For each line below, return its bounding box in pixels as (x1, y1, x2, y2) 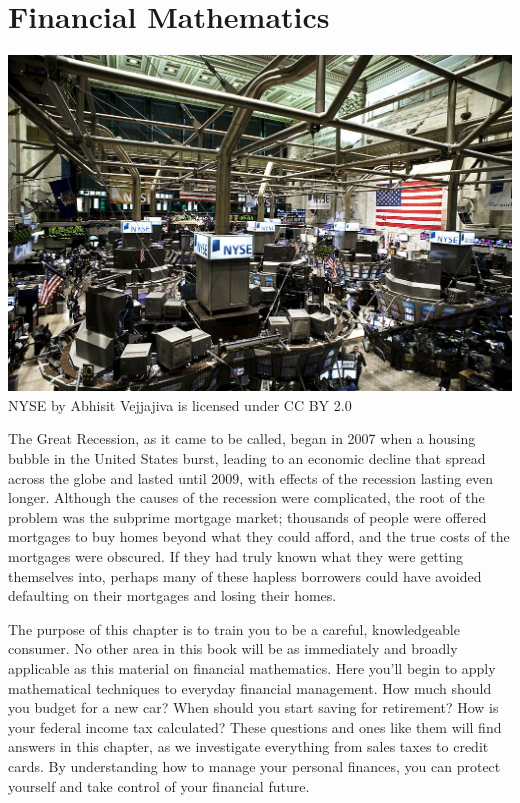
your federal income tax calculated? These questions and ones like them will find (8, 716, 502, 737)
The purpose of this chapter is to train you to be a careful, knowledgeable (8, 618, 460, 639)
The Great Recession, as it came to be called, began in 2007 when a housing (8, 428, 476, 449)
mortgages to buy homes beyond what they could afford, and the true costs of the (8, 526, 510, 547)
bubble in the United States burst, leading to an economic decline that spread (8, 448, 486, 469)
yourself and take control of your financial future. (8, 775, 310, 796)
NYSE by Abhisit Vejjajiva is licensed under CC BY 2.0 (8, 394, 352, 415)
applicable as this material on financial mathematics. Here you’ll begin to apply (8, 658, 496, 678)
